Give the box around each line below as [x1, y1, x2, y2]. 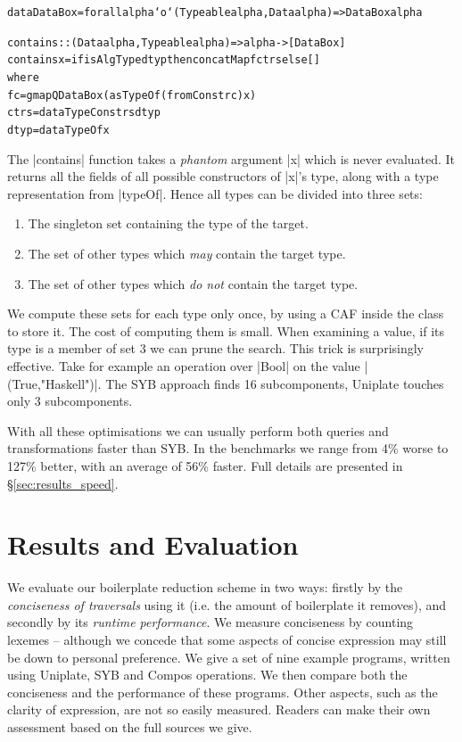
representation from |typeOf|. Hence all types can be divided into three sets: [7, 184, 423, 202]
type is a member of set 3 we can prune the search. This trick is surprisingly [7, 339, 424, 358]
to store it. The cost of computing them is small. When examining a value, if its [7, 321, 444, 340]
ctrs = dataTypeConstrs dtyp [7, 106, 161, 120]
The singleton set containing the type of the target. [28, 214, 309, 233]
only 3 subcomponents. [7, 392, 133, 410]
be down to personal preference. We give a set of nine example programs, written [7, 647, 450, 666]
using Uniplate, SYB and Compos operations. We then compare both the [7, 665, 408, 684]
